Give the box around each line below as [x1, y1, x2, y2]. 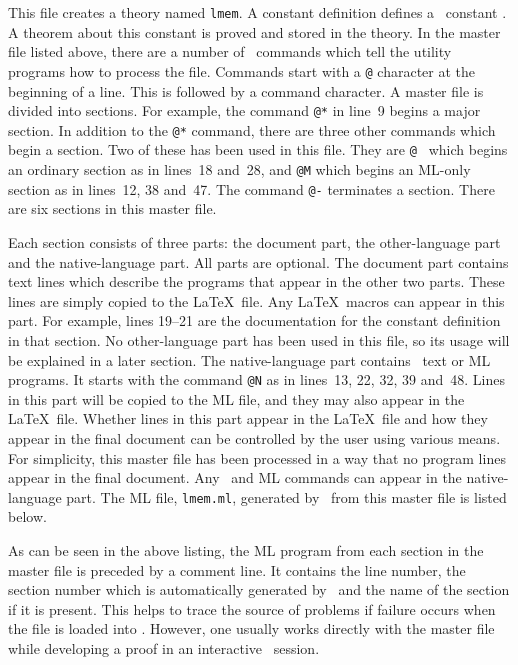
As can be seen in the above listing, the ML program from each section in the [8, 540, 484, 560]
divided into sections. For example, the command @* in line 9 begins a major [8, 100, 481, 121]
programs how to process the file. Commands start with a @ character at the [8, 60, 476, 81]
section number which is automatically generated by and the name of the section [8, 579, 510, 600]
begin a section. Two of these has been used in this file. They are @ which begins [8, 139, 508, 160]
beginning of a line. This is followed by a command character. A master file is [8, 80, 484, 101]
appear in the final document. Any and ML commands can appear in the [8, 467, 462, 488]
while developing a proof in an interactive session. [8, 637, 320, 658]
